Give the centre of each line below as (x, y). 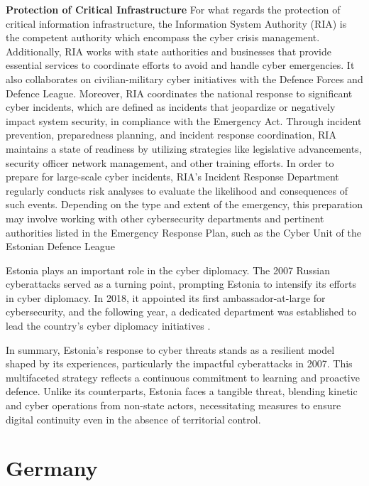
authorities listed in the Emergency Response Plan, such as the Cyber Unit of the (183, 232)
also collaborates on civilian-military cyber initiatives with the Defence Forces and (184, 79)
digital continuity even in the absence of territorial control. (133, 419)
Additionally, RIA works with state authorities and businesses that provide (169, 51)
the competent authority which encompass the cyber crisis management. (163, 37)
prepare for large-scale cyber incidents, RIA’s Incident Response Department (172, 177)
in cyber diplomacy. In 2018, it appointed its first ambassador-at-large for (166, 297)
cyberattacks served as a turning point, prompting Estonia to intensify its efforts (181, 284)
